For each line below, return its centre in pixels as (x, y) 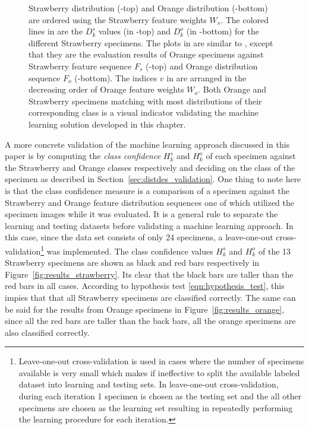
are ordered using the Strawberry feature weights (118, 19)
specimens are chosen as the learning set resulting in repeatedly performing (156, 407)
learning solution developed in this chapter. (107, 124)
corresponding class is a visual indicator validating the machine (144, 112)
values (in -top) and (134, 31)
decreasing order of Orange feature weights (106, 89)
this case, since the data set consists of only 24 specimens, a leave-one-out (139, 237)
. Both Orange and (232, 89)
